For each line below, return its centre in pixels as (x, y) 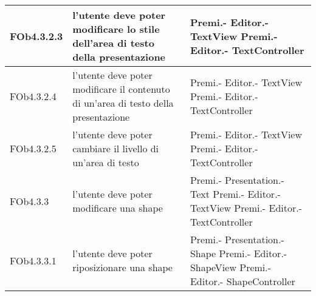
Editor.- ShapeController (242, 281)
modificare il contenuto (121, 89)
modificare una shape (118, 208)
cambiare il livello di (116, 148)
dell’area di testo (113, 43)
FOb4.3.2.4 (33, 96)
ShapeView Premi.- (231, 267)
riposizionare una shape (122, 267)
